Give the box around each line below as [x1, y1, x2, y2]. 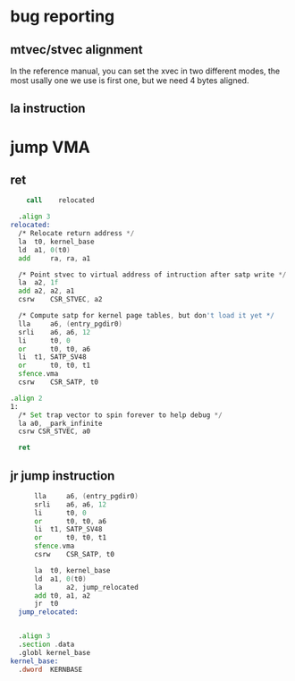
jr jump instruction [10, 468, 115, 483]
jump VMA [10, 137, 90, 157]
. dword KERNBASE [18, 665, 83, 674]
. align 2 [10, 394, 43, 403]
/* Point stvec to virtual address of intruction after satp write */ [18, 270, 287, 279]
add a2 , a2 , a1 [18, 286, 75, 296]
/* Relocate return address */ [18, 229, 135, 238]
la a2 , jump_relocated [33, 583, 139, 592]
